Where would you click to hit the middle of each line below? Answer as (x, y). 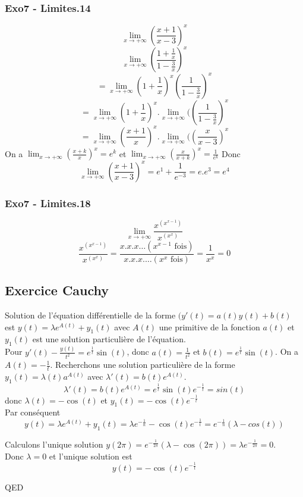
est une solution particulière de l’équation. (109, 339)
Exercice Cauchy (57, 290)
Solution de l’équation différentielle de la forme (90, 315)
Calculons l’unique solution (54, 444)
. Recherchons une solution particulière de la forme (143, 365)
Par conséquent (33, 412)
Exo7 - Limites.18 (48, 203)
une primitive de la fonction (209, 326)
